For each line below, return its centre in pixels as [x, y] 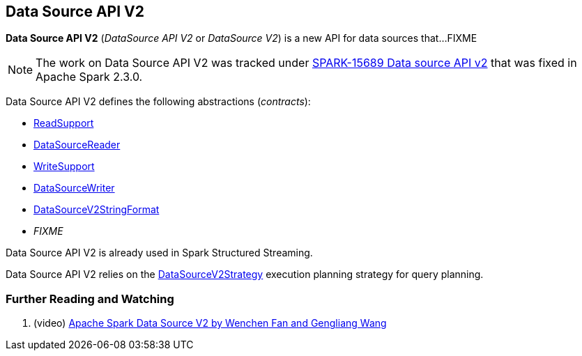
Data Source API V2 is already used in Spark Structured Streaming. [159, 253]
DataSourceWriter [74, 188]
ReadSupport [64, 123]
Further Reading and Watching [90, 299]
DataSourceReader [77, 145]
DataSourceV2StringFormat [97, 210]
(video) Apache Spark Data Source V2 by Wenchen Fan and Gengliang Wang [210, 323]
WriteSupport [64, 167]
